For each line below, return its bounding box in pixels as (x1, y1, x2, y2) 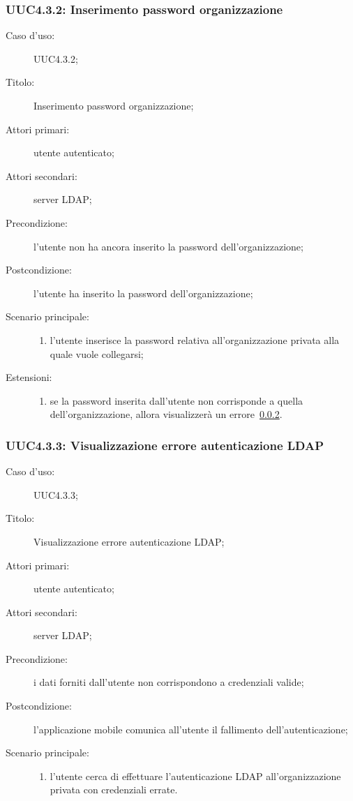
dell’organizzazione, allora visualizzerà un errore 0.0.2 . (50, 407, 283, 421)
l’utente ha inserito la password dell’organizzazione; (33, 285, 253, 300)
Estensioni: (6, 370, 52, 384)
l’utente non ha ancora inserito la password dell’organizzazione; (33, 239, 303, 253)
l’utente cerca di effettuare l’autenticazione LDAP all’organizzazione (50, 768, 341, 783)
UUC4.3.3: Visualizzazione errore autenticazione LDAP (6, 436, 324, 454)
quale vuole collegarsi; (50, 346, 144, 361)
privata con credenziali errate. (50, 782, 178, 797)
